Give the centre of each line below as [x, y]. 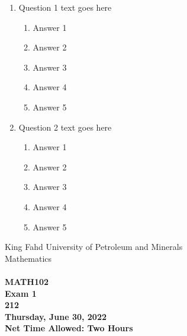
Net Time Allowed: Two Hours [69, 328]
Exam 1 [21, 293]
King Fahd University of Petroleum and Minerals [94, 247]
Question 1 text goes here [65, 7]
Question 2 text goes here [65, 127]
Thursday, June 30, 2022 [56, 316]
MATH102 [27, 281]
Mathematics [28, 258]
